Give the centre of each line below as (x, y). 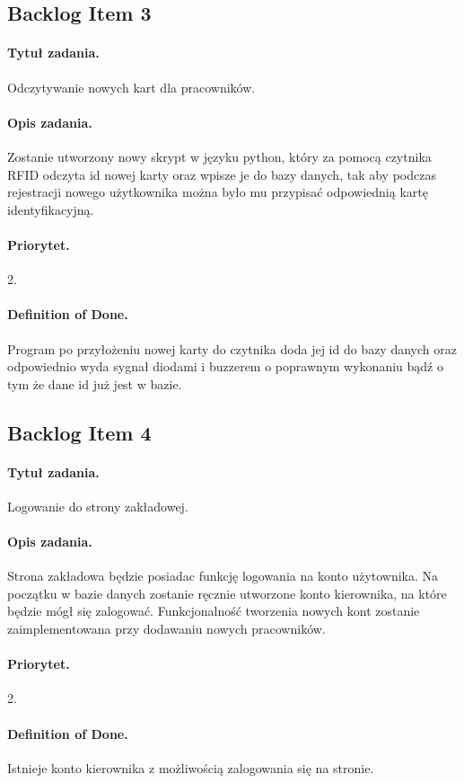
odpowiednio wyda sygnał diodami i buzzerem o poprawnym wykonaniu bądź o (225, 366)
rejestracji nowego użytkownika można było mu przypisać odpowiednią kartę (218, 192)
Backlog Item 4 (79, 432)
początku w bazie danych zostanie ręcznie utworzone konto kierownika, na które (227, 593)
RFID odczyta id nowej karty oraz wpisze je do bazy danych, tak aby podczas (222, 174)
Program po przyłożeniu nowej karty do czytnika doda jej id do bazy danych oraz (232, 348)
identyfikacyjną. (51, 209)
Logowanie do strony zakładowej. (98, 506)
